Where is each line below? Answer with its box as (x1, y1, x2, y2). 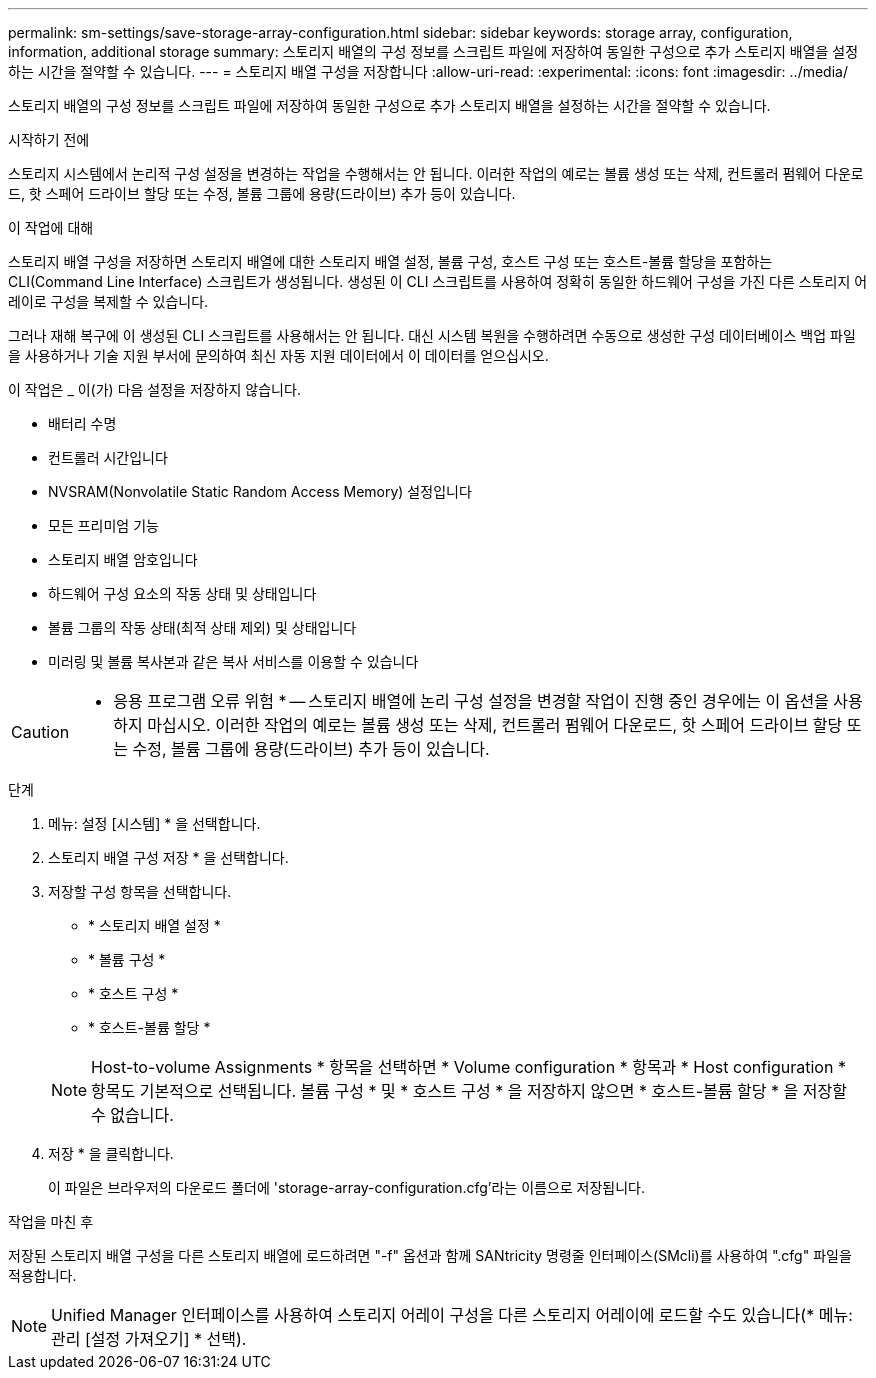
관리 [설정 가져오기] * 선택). (51, 1329, 247, 1349)
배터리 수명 (48, 415, 117, 432)
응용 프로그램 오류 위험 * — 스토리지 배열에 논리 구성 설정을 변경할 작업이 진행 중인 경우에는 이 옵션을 (113, 691, 829, 711)
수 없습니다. (91, 1105, 174, 1125)
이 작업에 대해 (8, 219, 94, 236)
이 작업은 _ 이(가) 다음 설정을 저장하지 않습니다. (8, 381, 301, 398)
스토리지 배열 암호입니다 (48, 551, 198, 568)
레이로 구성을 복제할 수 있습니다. (8, 293, 209, 310)
